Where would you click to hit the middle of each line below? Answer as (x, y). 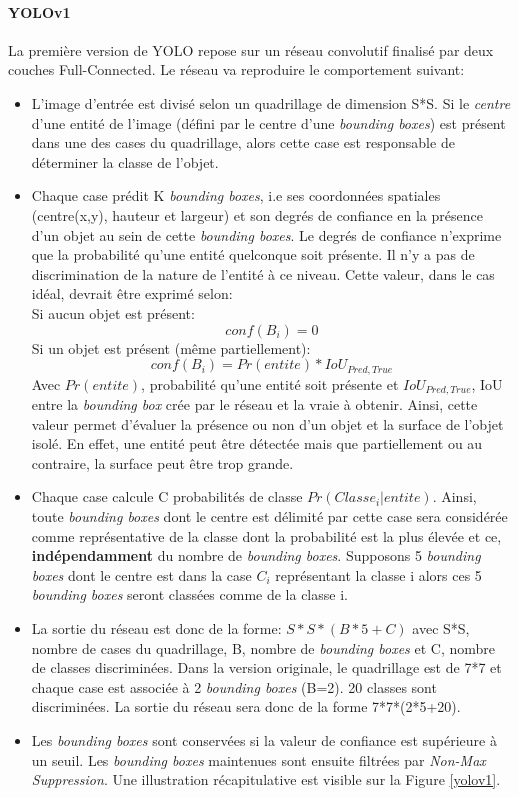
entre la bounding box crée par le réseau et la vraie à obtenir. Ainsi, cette (254, 404)
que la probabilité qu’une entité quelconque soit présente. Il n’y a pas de (253, 254)
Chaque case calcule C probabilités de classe (167, 496)
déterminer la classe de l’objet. (125, 161)
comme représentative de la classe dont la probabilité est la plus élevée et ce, (266, 535)
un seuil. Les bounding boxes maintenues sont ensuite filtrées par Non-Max (258, 759)
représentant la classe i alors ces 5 (378, 574)
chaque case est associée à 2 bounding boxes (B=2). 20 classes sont (234, 686)
